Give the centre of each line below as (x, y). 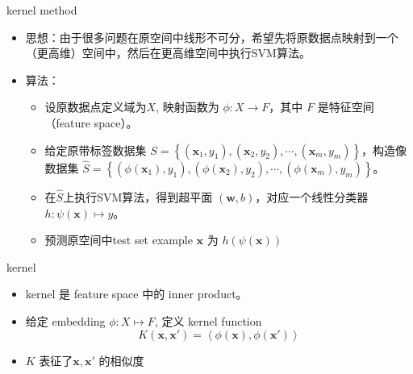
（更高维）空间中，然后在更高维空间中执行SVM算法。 (168, 53)
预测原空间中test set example (119, 240)
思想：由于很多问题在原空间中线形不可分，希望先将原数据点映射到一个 (212, 37)
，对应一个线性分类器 (312, 197)
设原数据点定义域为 (96, 107)
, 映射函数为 (188, 107)
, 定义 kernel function (208, 320)
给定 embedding (65, 320)
